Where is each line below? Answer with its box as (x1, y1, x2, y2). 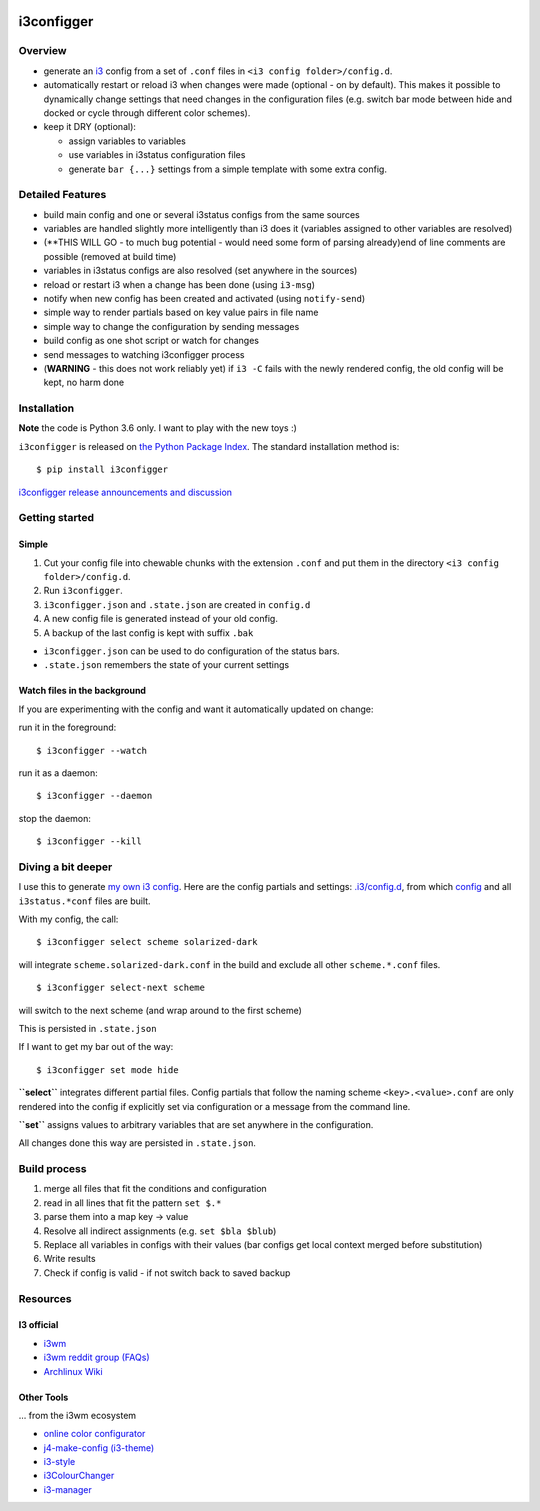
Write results (43, 1253, 96, 1265)
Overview (18, 44, 67, 58)
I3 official (18, 1319, 59, 1331)
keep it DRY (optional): (43, 121, 137, 133)
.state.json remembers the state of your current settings (43, 659, 290, 671)
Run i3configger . (43, 585, 124, 597)
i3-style (43, 1456, 76, 1468)
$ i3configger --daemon (36, 790, 153, 802)
